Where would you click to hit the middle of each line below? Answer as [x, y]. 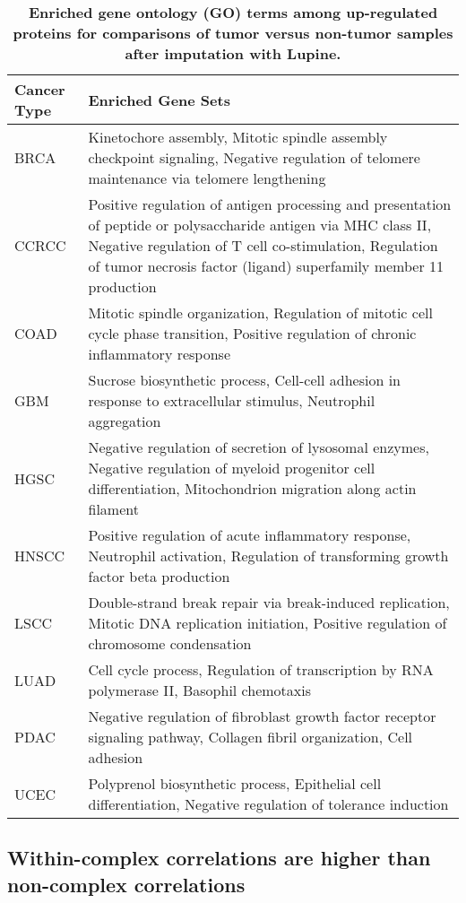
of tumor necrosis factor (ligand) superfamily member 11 [266, 266]
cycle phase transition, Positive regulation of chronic [252, 333]
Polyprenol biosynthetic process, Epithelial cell [235, 783]
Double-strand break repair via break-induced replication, [269, 602]
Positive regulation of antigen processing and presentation [270, 204]
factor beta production [159, 576]
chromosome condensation [170, 643]
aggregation [125, 421]
